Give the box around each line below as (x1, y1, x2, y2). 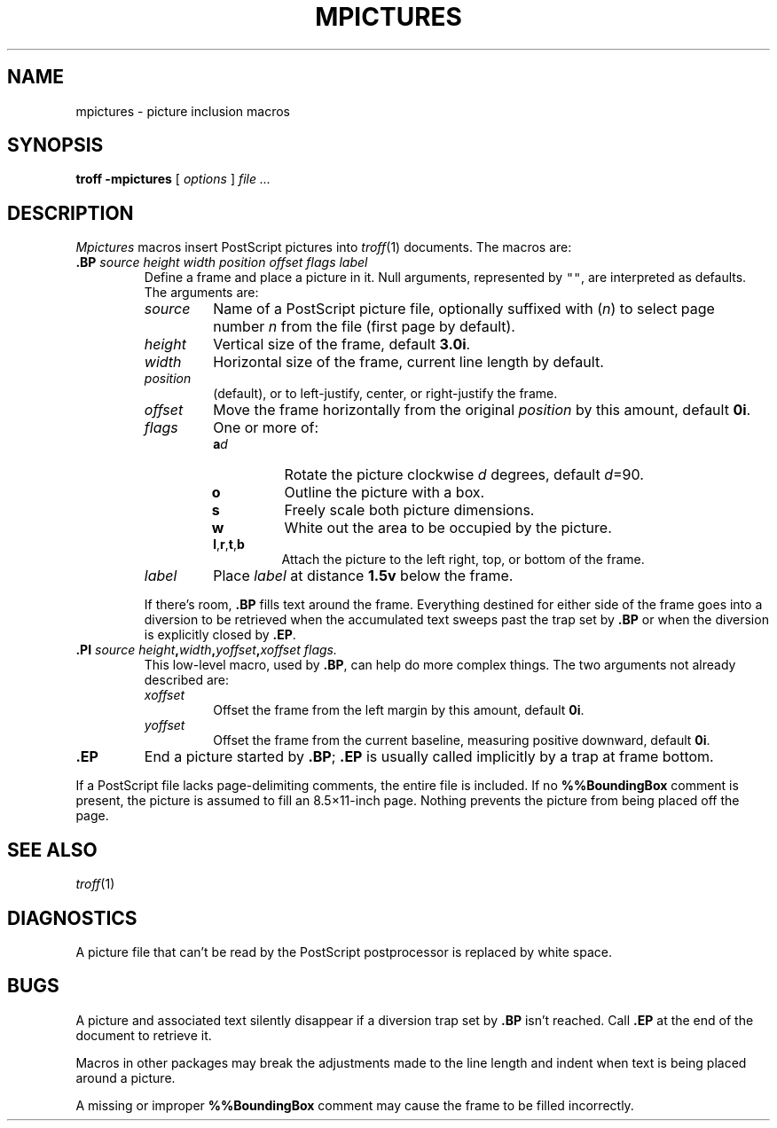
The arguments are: (144, 285, 259, 301)
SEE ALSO (7, 838, 98, 861)
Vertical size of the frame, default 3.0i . (213, 335, 471, 354)
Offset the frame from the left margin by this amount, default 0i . (213, 702, 585, 718)
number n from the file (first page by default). (213, 317, 515, 336)
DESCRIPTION (7, 201, 134, 224)
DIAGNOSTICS (7, 906, 137, 929)
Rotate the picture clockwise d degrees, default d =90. (284, 466, 644, 484)
